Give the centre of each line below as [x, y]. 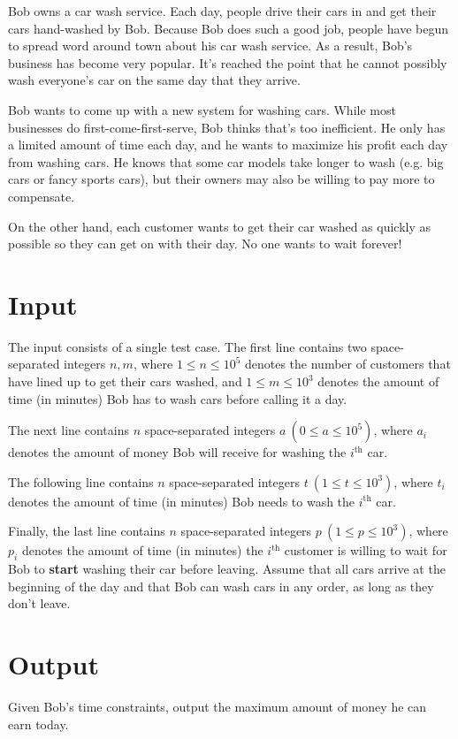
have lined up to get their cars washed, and [125, 381]
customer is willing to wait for [366, 550]
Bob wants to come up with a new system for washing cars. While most [202, 109]
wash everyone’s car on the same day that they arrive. [154, 80]
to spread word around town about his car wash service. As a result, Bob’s [210, 46]
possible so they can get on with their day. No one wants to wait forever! [205, 244]
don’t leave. [39, 603]
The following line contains [81, 481]
